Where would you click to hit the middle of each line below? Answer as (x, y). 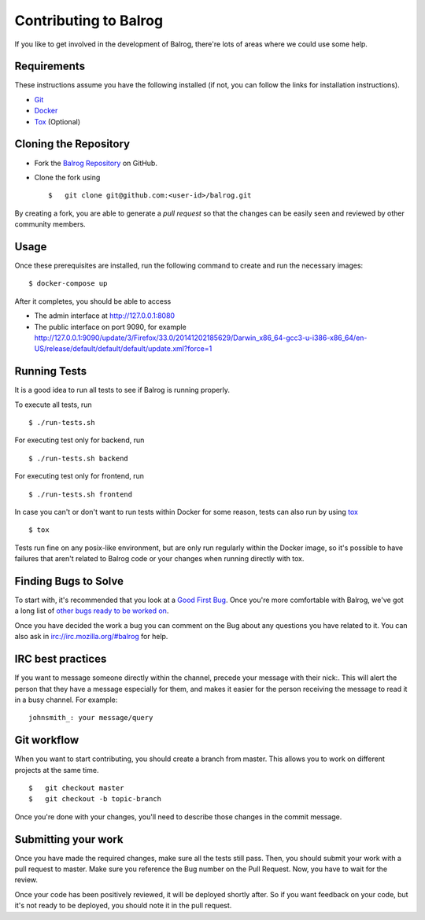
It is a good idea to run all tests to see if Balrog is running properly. (122, 390)
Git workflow (47, 740)
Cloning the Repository (72, 144)
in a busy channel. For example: (66, 700)
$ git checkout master (76, 788)
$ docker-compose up (68, 284)
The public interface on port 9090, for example (110, 327)
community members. (50, 224)
